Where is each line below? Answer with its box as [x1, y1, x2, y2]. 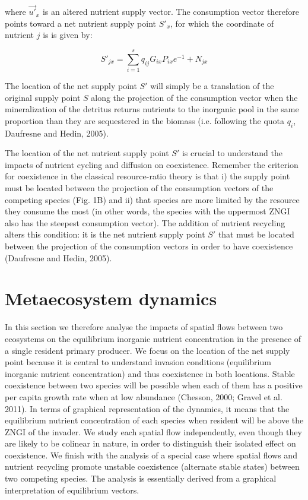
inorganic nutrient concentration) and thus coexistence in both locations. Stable [5, 367, 295, 379]
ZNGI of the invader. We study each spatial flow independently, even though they [5, 425, 302, 438]
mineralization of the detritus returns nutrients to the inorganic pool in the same [5, 103, 299, 115]
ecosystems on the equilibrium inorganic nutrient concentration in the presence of [5, 332, 301, 344]
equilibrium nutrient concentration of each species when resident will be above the [5, 414, 304, 426]
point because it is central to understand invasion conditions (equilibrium [5, 356, 271, 368]
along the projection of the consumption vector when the [91, 91, 298, 103]
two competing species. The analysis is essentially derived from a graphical [5, 472, 277, 485]
